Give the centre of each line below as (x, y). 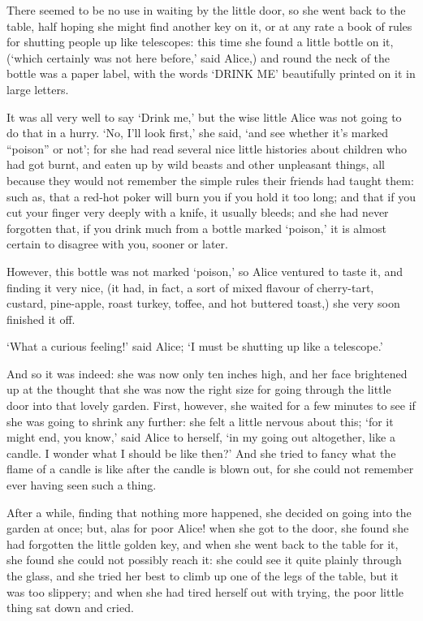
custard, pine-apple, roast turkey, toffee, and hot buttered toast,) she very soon (203, 303)
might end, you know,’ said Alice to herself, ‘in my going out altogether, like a (201, 437)
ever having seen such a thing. (82, 485)
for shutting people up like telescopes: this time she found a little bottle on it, (200, 42)
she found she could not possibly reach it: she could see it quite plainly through (204, 560)
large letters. (38, 89)
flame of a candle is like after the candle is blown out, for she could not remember (210, 469)
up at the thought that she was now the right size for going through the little (199, 389)
